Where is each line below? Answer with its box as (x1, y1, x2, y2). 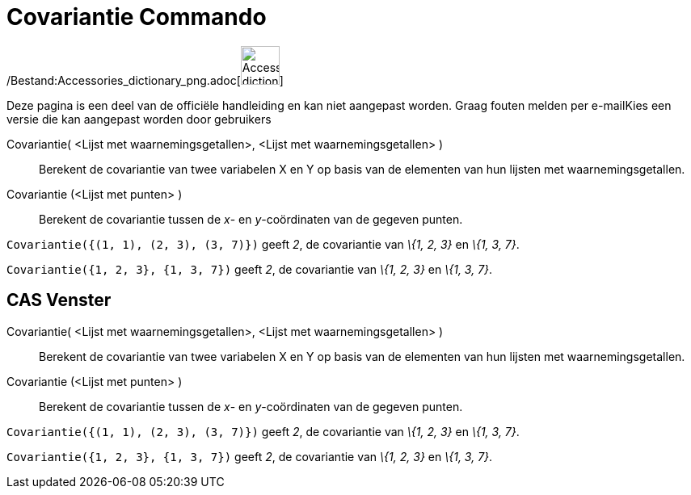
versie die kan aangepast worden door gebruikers (6, 111, 272, 126)
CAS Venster (6, 290, 112, 311)
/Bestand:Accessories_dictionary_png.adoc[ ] (6, 73, 284, 87)
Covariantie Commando (6, 3, 267, 31)
